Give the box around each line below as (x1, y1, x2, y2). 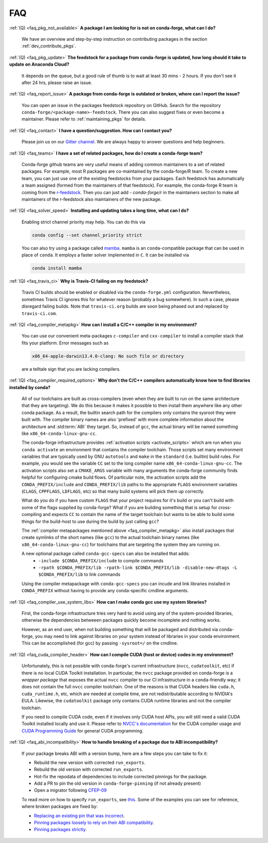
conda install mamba (32, 265, 82, 271)
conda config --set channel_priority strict (32, 232, 142, 238)
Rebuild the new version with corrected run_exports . (34, 759, 146, 765)
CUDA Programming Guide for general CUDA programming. (21, 728, 143, 734)
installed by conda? (9, 384, 51, 390)
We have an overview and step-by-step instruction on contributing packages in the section (21, 36, 207, 42)
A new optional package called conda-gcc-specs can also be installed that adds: (21, 550, 190, 557)
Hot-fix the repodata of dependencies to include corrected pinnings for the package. (34, 773, 208, 779)
